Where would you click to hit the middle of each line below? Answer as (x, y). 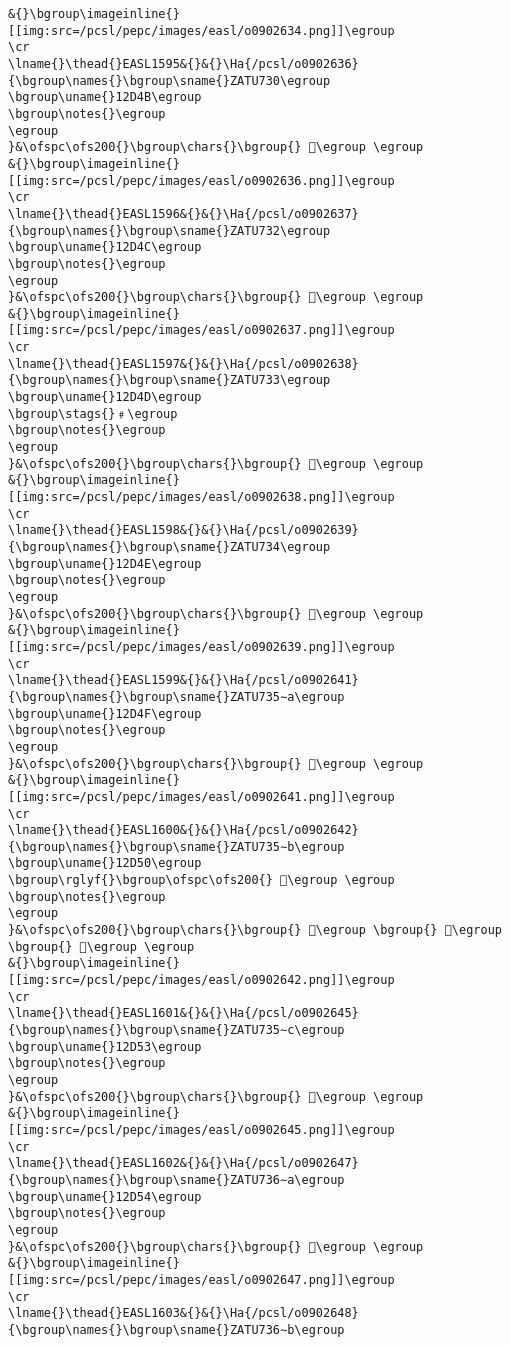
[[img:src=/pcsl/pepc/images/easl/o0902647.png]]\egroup (201, 1279)
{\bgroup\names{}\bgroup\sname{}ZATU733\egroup (169, 380)
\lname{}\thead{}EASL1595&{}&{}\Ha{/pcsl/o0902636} (183, 63)
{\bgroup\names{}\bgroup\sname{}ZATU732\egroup (169, 230)
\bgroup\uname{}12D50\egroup (105, 863)
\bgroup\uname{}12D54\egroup (105, 1196)
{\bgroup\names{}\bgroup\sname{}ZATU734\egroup (169, 547)
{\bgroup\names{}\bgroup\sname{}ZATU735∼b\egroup (176, 846)
